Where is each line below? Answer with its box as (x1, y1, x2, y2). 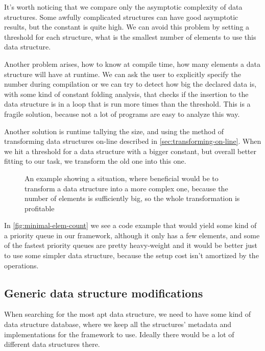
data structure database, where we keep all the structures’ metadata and (4, 319, 231, 330)
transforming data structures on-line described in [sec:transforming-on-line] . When (4, 136, 261, 146)
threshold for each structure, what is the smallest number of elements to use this (4, 31, 256, 42)
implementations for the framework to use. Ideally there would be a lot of (4, 329, 234, 339)
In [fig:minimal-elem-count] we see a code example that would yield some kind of (4, 220, 257, 231)
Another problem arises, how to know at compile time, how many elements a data (4, 58, 260, 69)
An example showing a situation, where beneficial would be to (25, 172, 219, 183)
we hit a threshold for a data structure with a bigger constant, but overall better (4, 145, 257, 156)
